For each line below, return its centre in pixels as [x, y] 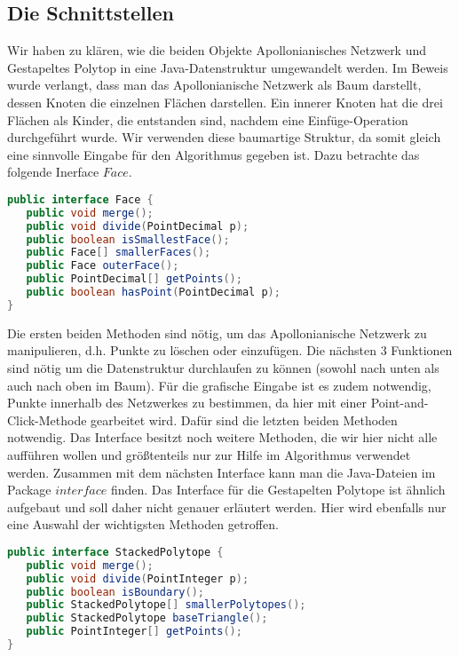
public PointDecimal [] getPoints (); [134, 279]
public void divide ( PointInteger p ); [138, 578]
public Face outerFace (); [103, 266]
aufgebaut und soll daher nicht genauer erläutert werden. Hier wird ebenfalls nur [227, 507]
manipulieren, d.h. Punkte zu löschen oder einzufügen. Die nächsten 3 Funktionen [230, 350]
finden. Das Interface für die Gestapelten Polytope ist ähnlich [278, 490]
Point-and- [400, 403]
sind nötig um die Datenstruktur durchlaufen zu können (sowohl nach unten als [223, 368]
